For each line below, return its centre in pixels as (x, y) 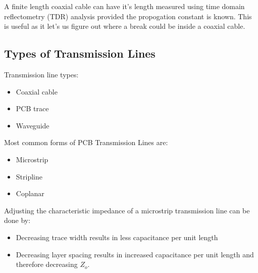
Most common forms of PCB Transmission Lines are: (86, 142)
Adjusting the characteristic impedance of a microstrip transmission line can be (127, 210)
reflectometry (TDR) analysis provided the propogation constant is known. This (128, 16)
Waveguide (33, 125)
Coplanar (30, 193)
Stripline (29, 176)
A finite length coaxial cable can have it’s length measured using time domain (124, 6)
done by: (17, 220)
